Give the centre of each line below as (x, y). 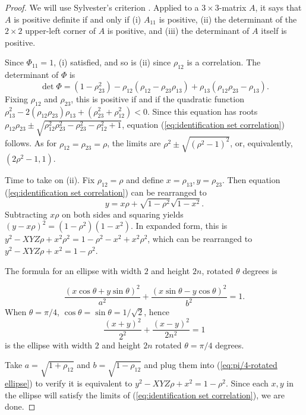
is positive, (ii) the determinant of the (228, 19)
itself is (274, 31)
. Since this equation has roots (202, 111)
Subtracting (26, 214)
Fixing (17, 98)
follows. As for (31, 143)
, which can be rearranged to (200, 239)
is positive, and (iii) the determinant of (178, 31)
